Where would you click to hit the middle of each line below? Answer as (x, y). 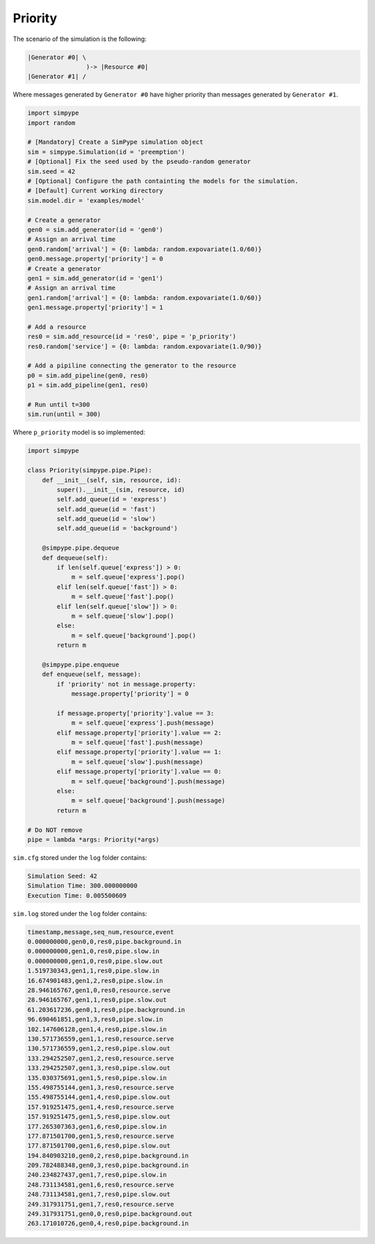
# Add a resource (57, 327)
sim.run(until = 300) (64, 414)
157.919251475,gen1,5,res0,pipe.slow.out (99, 1117)
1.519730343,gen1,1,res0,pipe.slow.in (93, 971)
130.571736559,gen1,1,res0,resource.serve (101, 1039)
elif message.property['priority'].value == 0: (139, 772)
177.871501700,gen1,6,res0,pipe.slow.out (99, 1146)
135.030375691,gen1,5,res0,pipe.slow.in (97, 1078)
